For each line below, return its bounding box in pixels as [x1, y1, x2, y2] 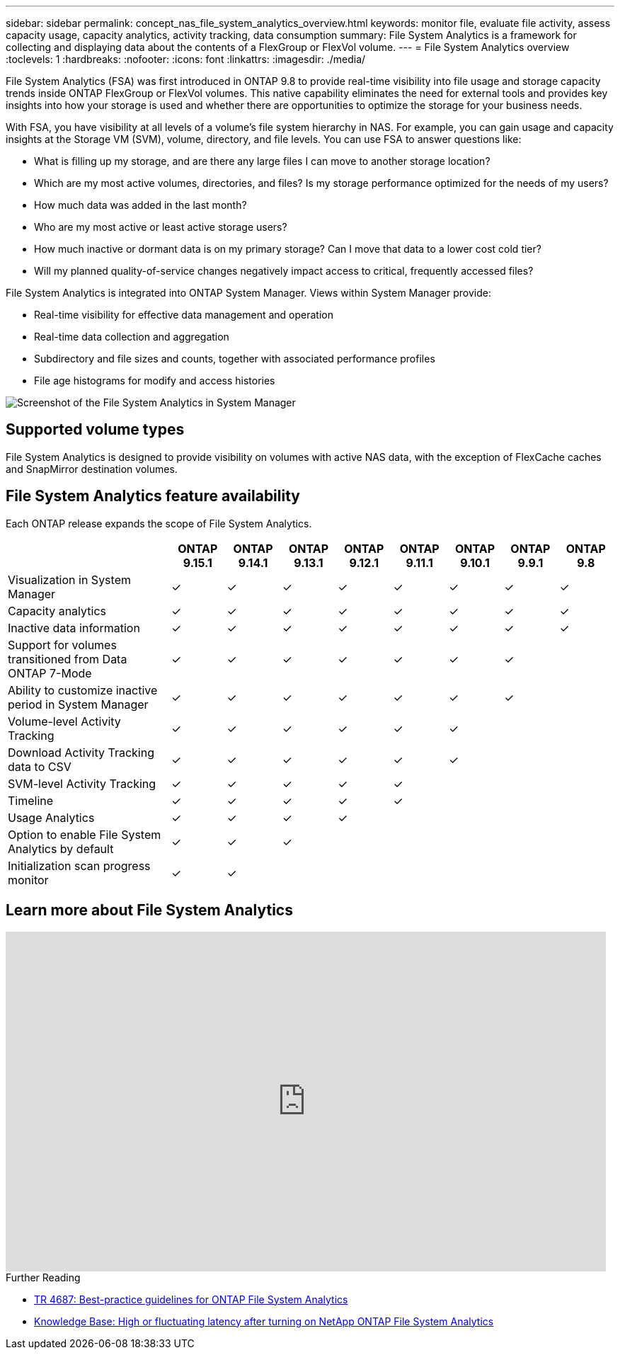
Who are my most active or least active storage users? [34, 221, 287, 233]
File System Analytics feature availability [6, 487, 300, 505]
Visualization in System [8, 572, 131, 587]
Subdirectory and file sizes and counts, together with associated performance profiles [34, 353, 435, 365]
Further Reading [6, 1271, 81, 1283]
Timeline [8, 793, 54, 808]
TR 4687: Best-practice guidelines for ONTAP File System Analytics [34, 1293, 348, 1305]
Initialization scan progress [8, 858, 151, 873]
